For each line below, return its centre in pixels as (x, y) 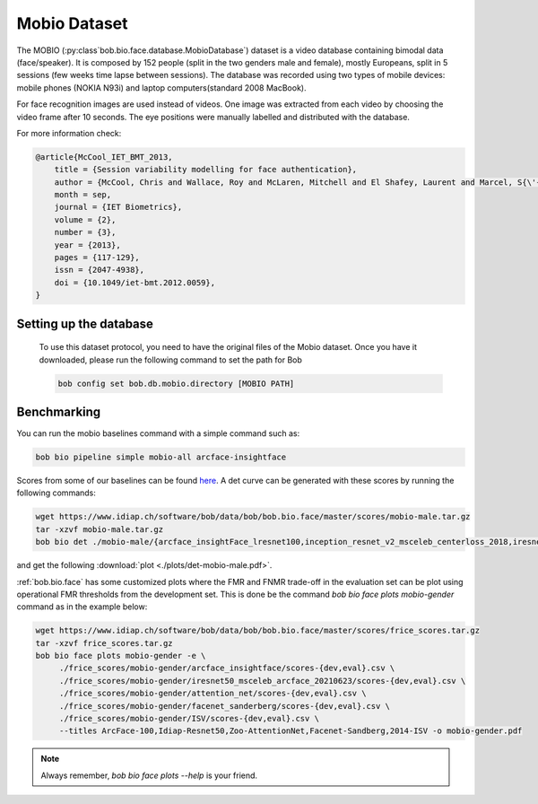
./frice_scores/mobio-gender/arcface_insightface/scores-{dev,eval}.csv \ (227, 668)
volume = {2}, (85, 219)
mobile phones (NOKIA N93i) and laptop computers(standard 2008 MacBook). (161, 87)
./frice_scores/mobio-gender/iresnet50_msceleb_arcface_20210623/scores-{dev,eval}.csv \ (262, 681)
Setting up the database (85, 323)
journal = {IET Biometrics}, (118, 207)
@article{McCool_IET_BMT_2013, (104, 157)
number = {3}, (85, 232)
